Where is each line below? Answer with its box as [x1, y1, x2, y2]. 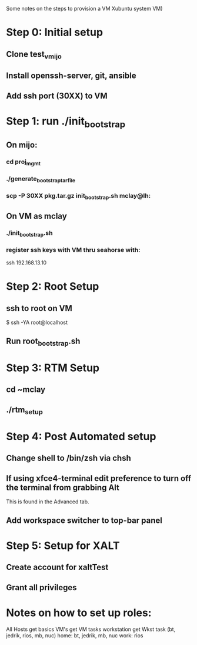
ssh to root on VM [6, 303, 72, 313]
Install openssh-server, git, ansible [6, 71, 136, 81]
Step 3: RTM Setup [6, 361, 100, 374]
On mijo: [6, 140, 38, 150]
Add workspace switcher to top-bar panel [6, 515, 163, 525]
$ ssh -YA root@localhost [6, 319, 68, 326]
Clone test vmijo [6, 49, 62, 61]
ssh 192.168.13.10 [6, 259, 47, 266]
